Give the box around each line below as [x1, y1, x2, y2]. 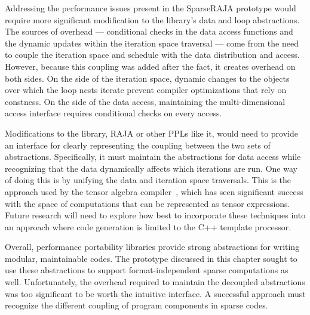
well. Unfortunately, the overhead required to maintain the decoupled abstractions [5, 276, 305, 288]
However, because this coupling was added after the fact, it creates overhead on [5, 60, 296, 72]
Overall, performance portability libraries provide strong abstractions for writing [5, 240, 300, 253]
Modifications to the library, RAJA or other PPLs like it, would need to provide [5, 126, 298, 139]
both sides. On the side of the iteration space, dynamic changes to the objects [5, 72, 290, 84]
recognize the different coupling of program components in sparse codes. [5, 299, 268, 311]
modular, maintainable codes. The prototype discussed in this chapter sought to [5, 252, 297, 264]
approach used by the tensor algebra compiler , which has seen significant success [5, 185, 303, 197]
